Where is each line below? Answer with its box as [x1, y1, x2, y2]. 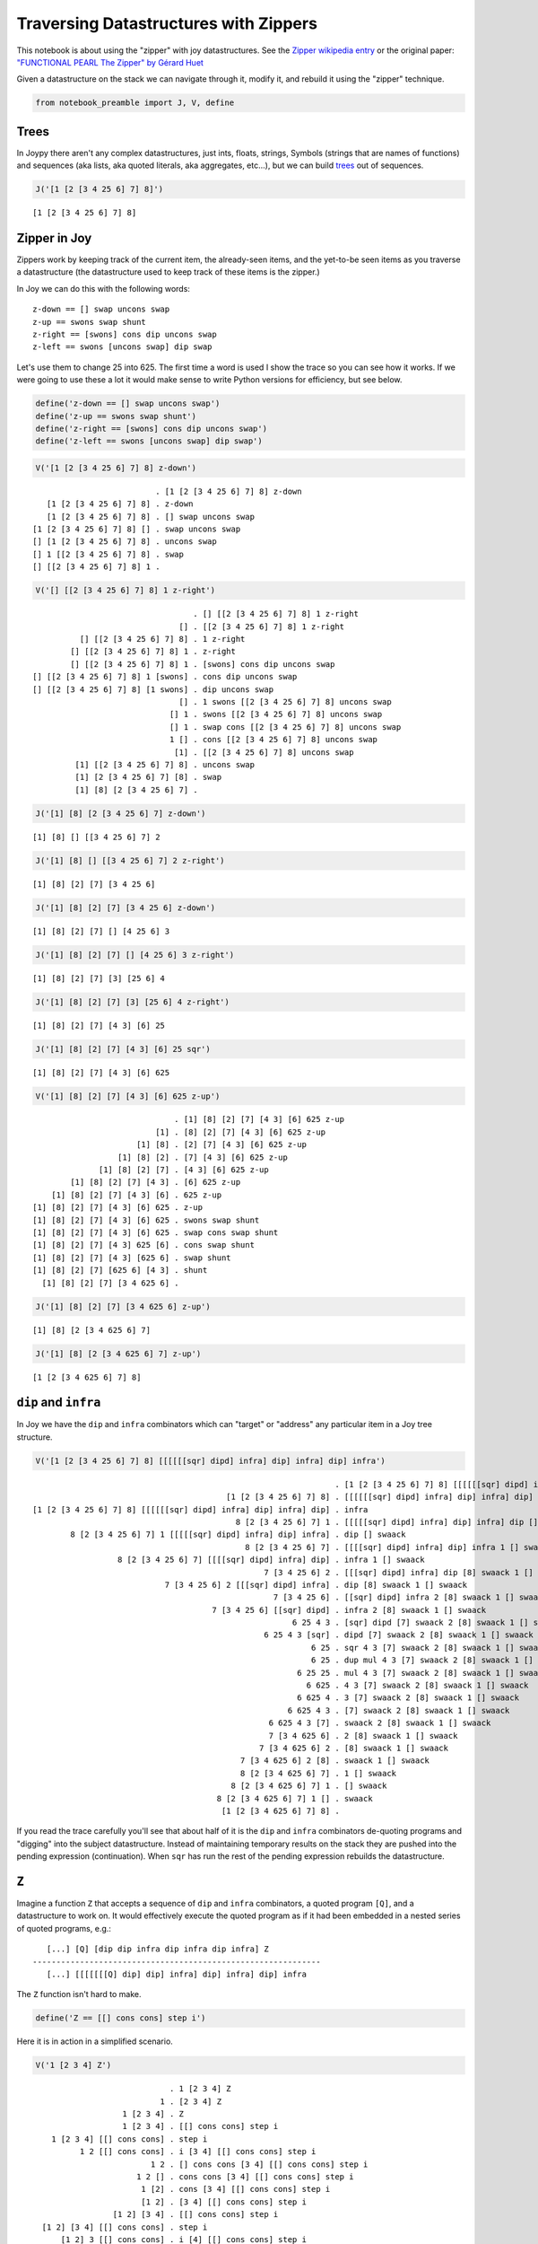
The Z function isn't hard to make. [16, 1989, 143, 2000]
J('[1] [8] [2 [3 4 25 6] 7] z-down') [35, 808, 206, 819]
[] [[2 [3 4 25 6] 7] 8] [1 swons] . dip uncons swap [32, 684, 273, 695]
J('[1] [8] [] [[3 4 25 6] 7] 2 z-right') [35, 855, 225, 865]
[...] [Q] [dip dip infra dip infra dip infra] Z [46, 1944, 269, 1954]
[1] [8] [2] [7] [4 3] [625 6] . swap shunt [32, 1252, 232, 1263]
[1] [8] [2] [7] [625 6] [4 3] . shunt [32, 1266, 208, 1275]
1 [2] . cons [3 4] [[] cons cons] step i [140, 2184, 331, 2195]
